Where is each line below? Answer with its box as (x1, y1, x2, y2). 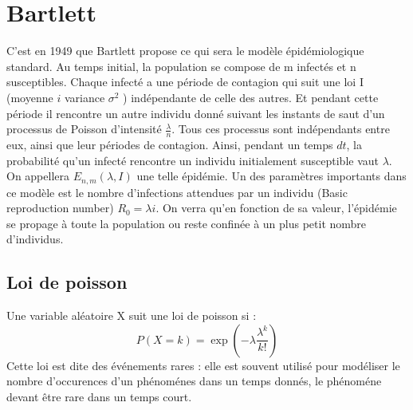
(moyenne (6, 89, 53, 105)
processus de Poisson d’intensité (6, 120, 162, 137)
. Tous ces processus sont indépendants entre (171, 120, 390, 137)
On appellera (6, 168, 70, 184)
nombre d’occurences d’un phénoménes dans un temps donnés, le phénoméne (6, 373, 382, 389)
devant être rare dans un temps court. (6, 388, 192, 404)
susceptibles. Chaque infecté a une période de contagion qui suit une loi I (6, 73, 364, 90)
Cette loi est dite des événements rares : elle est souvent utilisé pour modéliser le (6, 357, 400, 373)
